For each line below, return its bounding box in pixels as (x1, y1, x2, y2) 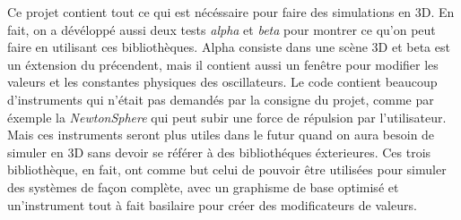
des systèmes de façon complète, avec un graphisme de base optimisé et (7, 177, 399, 196)
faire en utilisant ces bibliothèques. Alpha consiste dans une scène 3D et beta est (7, 38, 450, 56)
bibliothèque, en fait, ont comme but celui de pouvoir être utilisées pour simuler (7, 160, 447, 179)
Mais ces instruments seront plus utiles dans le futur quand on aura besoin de (7, 125, 435, 144)
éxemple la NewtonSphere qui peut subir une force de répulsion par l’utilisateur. (7, 107, 447, 126)
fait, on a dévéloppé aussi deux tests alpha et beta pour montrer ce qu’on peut (7, 20, 436, 38)
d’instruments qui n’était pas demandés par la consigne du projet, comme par (7, 89, 434, 108)
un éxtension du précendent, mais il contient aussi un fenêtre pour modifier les (7, 55, 439, 73)
